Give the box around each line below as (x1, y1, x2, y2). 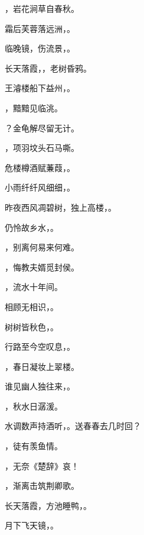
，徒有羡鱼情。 (5, 440, 63, 452)
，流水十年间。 (5, 281, 63, 293)
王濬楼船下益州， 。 (5, 82, 75, 94)
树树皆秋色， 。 (5, 320, 58, 333)
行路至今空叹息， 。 (5, 340, 75, 353)
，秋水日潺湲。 (5, 399, 63, 412)
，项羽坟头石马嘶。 (5, 141, 79, 154)
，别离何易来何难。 (5, 241, 79, 253)
